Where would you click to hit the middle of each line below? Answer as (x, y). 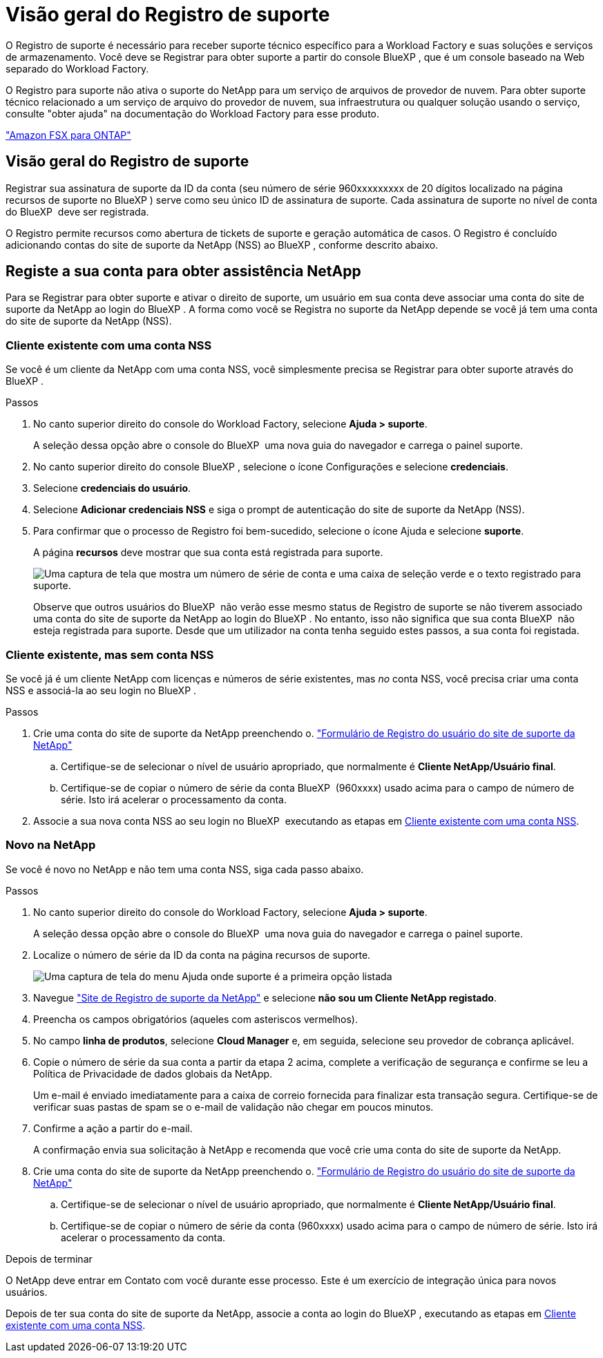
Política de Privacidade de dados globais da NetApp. (153, 1073)
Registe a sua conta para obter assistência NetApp (183, 271)
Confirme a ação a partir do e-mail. (113, 1128)
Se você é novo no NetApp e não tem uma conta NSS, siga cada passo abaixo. (185, 869)
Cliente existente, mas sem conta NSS (110, 654)
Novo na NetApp (51, 845)
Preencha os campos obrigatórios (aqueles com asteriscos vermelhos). (195, 1019)
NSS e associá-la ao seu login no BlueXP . (101, 690)
